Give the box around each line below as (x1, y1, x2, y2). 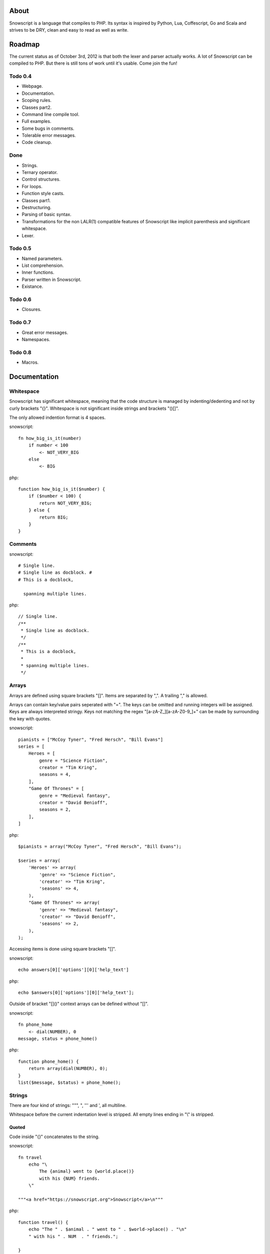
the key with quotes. (9, 715, 51, 722)
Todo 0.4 (9, 73, 32, 80)
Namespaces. (21, 336, 50, 342)
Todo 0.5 (9, 245, 31, 252)
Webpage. (21, 83, 43, 89)
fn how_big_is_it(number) (18, 435, 82, 441)
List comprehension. (21, 262, 64, 268)
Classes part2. (21, 104, 52, 110)
